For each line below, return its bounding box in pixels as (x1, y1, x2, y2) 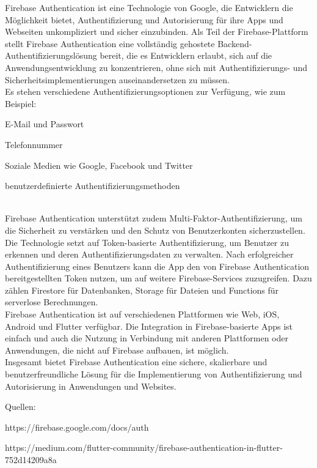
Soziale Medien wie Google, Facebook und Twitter (5, 158, 193, 171)
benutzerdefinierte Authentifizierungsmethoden (5, 179, 180, 192)
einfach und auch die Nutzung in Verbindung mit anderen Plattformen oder (5, 332, 288, 344)
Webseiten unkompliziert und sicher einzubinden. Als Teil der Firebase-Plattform (5, 25, 308, 38)
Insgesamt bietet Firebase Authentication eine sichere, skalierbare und (5, 355, 268, 368)
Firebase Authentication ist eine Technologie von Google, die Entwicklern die (5, 1, 293, 13)
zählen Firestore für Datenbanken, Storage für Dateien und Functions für (5, 283, 279, 296)
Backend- (217, 37, 252, 50)
